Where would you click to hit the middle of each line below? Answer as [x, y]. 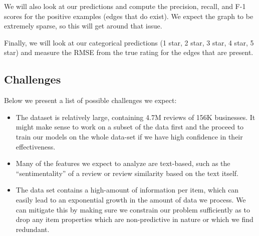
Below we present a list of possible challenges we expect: [90, 100]
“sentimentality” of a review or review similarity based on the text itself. [127, 173]
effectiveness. [36, 146]
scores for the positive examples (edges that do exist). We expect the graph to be [129, 16]
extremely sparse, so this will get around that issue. [83, 26]
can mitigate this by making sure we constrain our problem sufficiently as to [133, 209]
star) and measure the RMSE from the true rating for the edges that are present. [129, 52]
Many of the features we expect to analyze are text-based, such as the [123, 163]
